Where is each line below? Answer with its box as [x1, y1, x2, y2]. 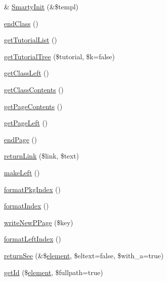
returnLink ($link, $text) [4, 151, 79, 161]
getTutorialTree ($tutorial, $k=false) [4, 51, 115, 61]
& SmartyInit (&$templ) [4, 1, 79, 11]
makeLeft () [4, 167, 40, 177]
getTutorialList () [4, 35, 57, 45]
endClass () [4, 18, 39, 28]
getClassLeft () [4, 68, 49, 78]
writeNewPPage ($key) [4, 217, 74, 227]
